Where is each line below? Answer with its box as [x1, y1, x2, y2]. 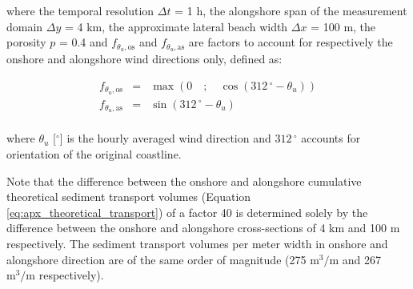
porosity [6, 34, 46, 50]
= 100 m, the [311, 18, 376, 34]
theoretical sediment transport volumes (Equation [6, 188, 251, 205]
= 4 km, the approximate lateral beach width [65, 18, 288, 34]
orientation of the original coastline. [6, 146, 182, 163]
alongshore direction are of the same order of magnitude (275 [6, 251, 307, 267]
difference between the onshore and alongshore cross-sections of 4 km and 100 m [6, 219, 400, 236]
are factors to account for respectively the [188, 34, 393, 50]
